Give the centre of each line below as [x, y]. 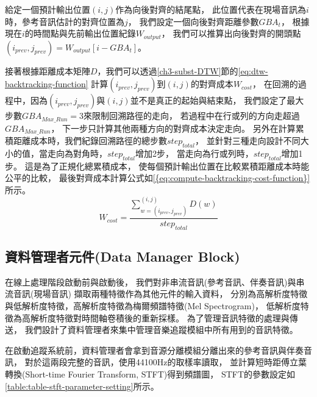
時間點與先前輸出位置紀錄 [84, 33]
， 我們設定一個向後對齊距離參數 [193, 21]
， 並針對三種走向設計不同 [248, 141]
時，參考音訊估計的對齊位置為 [65, 21]
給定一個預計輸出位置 [48, 9]
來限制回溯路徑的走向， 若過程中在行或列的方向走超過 [192, 116]
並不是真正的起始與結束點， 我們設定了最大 [217, 100]
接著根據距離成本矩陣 [48, 70]
